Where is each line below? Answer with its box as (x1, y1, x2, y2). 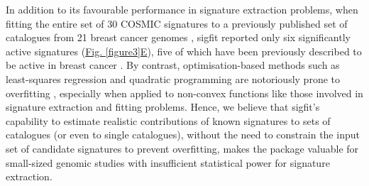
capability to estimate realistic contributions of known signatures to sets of (6, 113, 331, 128)
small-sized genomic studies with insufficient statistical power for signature (6, 155, 330, 170)
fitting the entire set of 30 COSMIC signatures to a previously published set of (6, 16, 348, 31)
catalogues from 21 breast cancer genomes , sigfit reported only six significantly (6, 30, 351, 45)
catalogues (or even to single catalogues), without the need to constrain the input (6, 127, 360, 142)
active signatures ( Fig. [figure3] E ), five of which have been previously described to (6, 43, 362, 58)
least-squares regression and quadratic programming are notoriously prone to (6, 71, 341, 86)
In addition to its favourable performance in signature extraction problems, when (6, 2, 358, 16)
